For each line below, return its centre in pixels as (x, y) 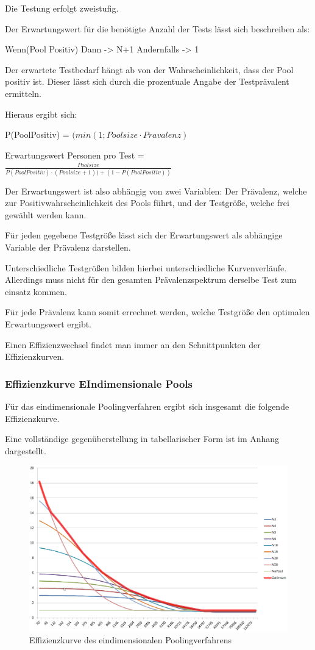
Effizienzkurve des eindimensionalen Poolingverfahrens (131, 640)
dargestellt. (26, 450)
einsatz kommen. (36, 291)
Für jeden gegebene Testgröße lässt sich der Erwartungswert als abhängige (144, 235)
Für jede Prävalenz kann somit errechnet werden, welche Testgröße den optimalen (157, 312)
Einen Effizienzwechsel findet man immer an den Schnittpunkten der (133, 344)
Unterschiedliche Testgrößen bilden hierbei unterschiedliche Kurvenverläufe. (146, 267)
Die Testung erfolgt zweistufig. (62, 8)
